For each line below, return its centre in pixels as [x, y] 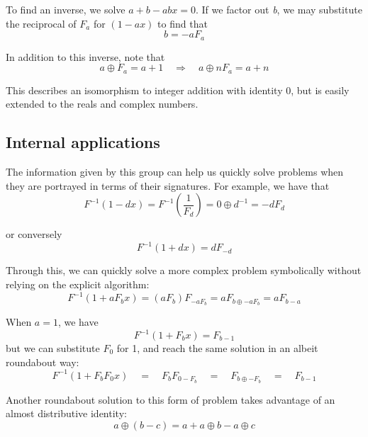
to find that [183, 23]
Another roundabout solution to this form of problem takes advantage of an [171, 399]
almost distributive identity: [66, 413]
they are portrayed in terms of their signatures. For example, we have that [168, 185]
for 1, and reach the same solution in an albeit [217, 348]
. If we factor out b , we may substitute [279, 9]
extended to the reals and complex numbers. [102, 104]
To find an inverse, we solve [66, 9]
